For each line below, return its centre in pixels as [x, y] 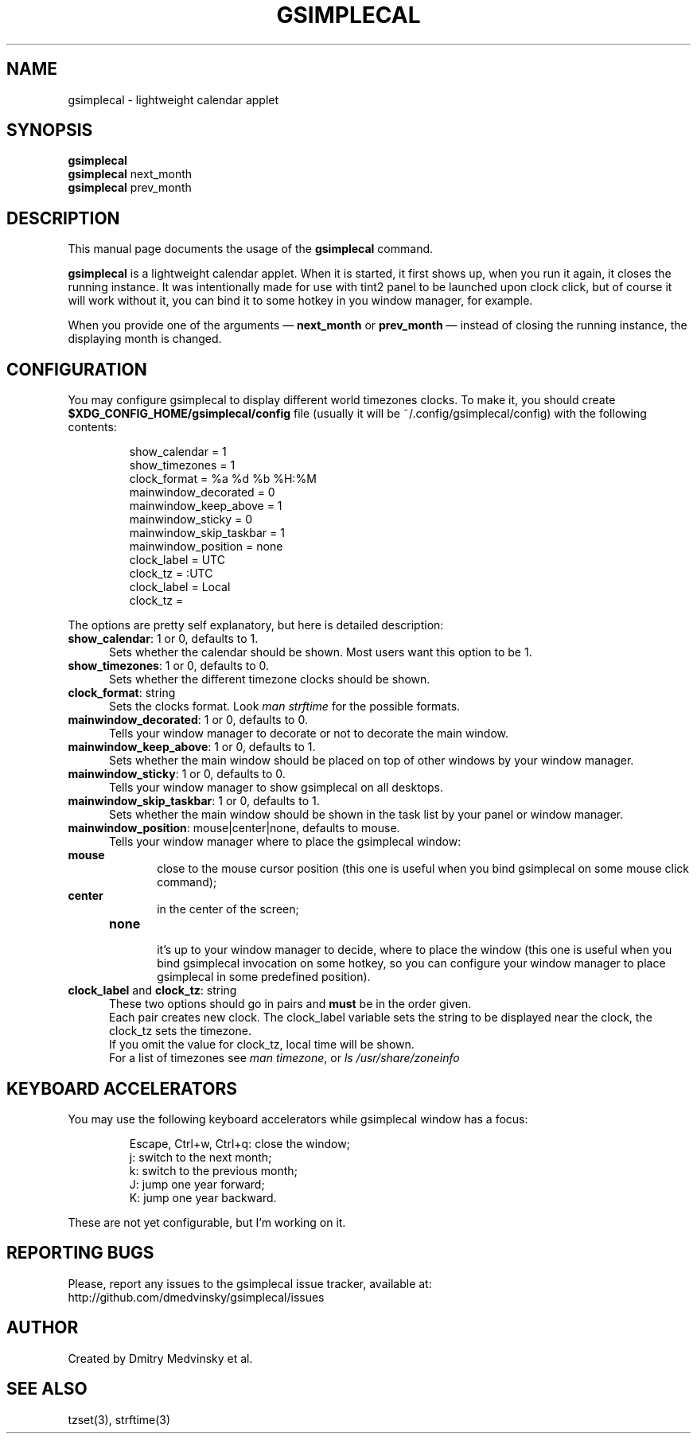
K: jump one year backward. [203, 1197]
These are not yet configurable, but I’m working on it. [207, 1222]
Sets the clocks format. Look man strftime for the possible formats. [285, 706]
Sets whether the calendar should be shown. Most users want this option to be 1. [321, 652]
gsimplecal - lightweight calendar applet [173, 99]
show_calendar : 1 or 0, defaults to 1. [163, 639]
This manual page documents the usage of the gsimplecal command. [251, 249]
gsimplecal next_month [130, 174]
